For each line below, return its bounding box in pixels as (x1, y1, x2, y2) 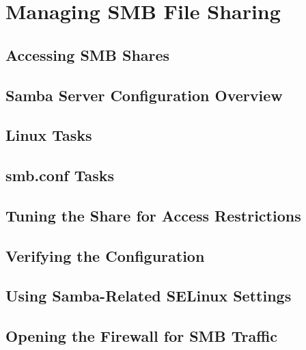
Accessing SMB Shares (5, 44, 170, 65)
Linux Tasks (5, 124, 92, 146)
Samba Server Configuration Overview (5, 84, 283, 105)
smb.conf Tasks (5, 165, 115, 186)
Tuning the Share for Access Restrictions (5, 204, 301, 226)
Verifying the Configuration (5, 245, 205, 266)
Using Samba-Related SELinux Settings (5, 285, 292, 306)
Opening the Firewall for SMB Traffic (5, 325, 278, 347)
